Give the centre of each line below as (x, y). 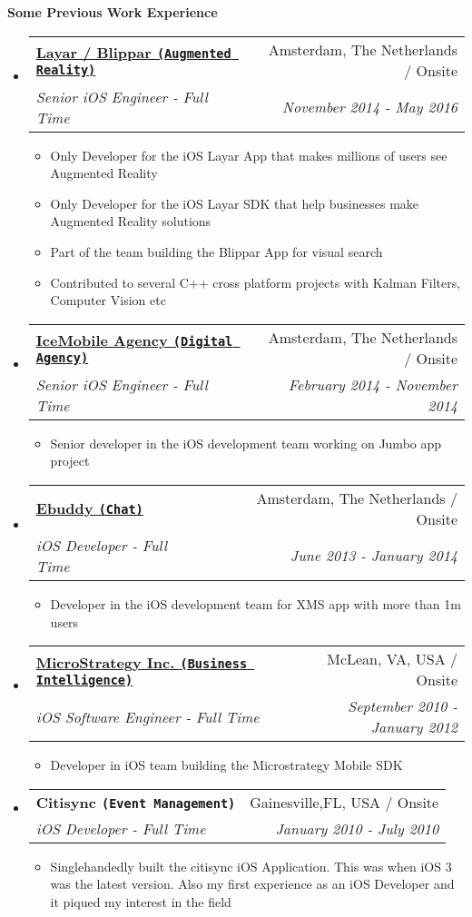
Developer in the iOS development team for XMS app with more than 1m (256, 603)
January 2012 (414, 727)
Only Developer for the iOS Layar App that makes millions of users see (249, 155)
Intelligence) (84, 680)
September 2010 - (403, 706)
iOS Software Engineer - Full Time (147, 716)
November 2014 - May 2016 (370, 107)
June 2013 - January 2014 (374, 556)
